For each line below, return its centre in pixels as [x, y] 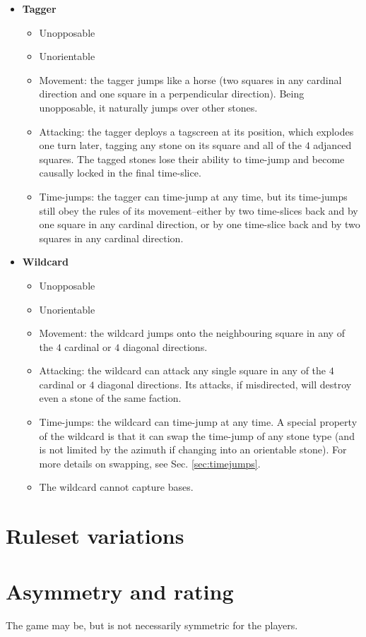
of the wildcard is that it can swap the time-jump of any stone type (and [197, 435]
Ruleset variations [95, 536]
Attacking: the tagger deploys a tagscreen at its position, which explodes [196, 131]
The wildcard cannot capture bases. [116, 487]
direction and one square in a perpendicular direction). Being [172, 94]
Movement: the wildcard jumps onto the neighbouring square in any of [192, 333]
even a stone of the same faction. [110, 398]
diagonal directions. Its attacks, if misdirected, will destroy [225, 384]
